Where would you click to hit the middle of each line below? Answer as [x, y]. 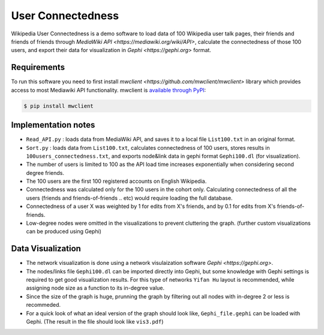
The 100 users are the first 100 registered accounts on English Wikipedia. [116, 181]
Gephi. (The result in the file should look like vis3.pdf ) [95, 322]
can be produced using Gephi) [64, 231]
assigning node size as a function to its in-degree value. [95, 288]
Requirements [38, 67]
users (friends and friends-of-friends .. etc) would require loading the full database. [129, 198]
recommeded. [43, 305]
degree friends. [45, 173]
